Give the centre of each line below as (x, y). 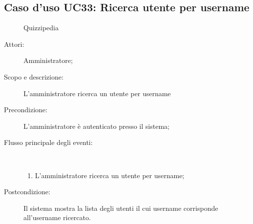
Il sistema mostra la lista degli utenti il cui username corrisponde (121, 208)
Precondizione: (26, 110)
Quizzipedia (41, 28)
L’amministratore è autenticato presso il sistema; (96, 126)
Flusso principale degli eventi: (48, 142)
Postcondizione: (27, 192)
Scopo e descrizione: (34, 76)
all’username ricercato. (57, 217)
